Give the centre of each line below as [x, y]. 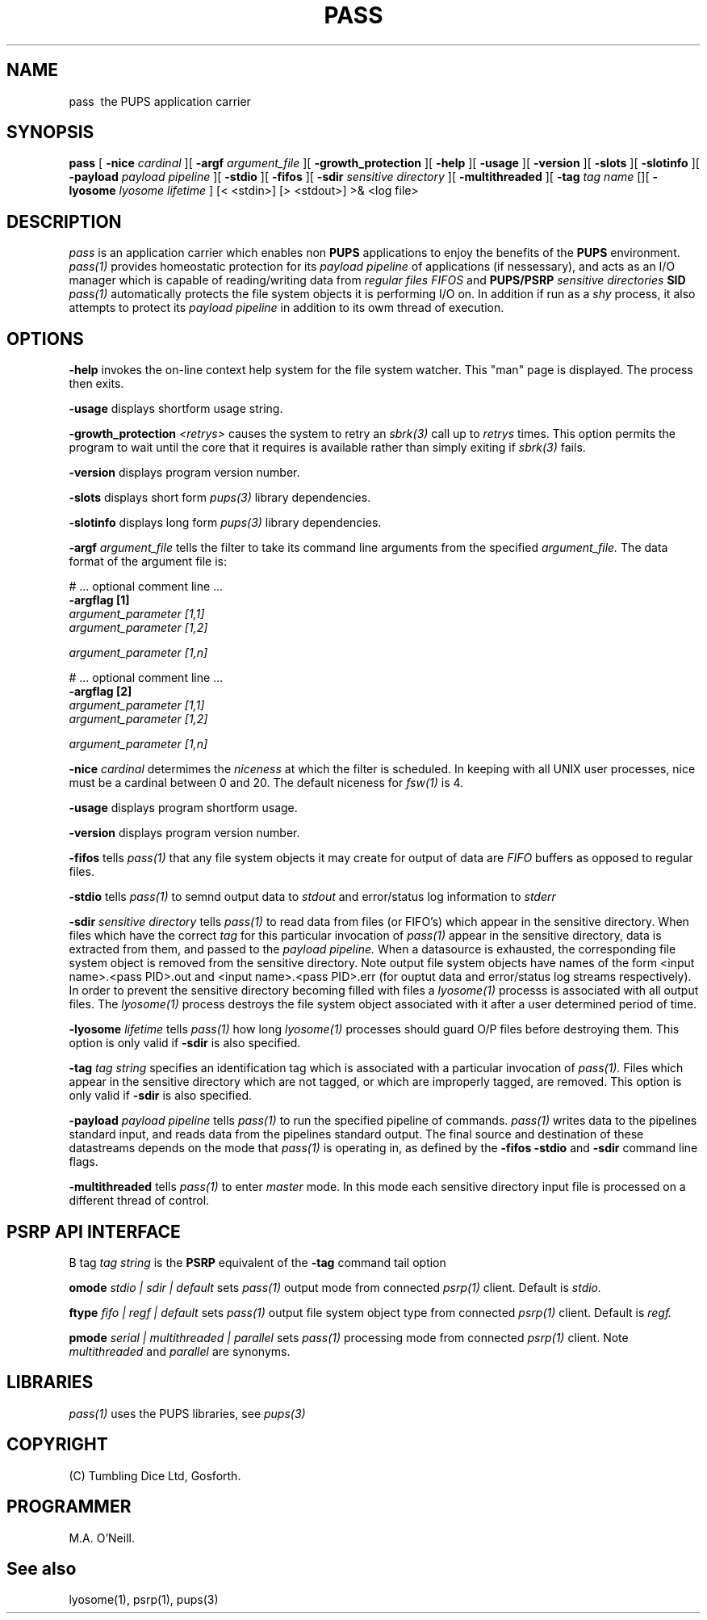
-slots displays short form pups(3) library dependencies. [220, 498]
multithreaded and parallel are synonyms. [180, 1351]
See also [42, 1568]
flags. [84, 1162]
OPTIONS [45, 339]
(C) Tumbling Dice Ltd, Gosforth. [155, 1475]
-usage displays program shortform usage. [183, 808]
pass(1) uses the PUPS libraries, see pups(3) [187, 1413]
